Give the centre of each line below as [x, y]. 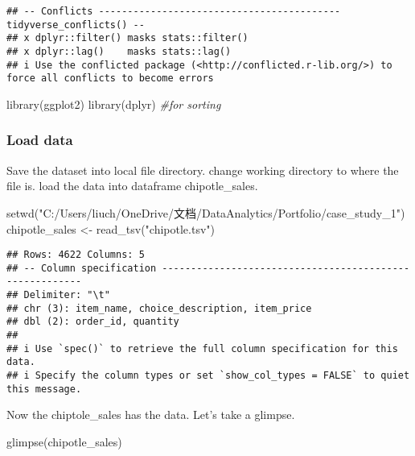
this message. [44, 389]
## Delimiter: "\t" [58, 295]
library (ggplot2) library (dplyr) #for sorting [114, 104]
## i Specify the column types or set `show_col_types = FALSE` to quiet [208, 376]
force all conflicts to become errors [110, 79]
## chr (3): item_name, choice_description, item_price [159, 308]
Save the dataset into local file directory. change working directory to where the [203, 170]
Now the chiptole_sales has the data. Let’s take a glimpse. [151, 415]
